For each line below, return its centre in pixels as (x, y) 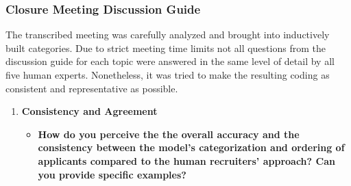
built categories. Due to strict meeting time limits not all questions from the (166, 48)
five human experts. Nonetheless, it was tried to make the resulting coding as (168, 75)
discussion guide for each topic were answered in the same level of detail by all (170, 61)
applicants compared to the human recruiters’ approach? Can (186, 160)
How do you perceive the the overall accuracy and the (169, 134)
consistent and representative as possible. (92, 88)
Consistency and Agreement (89, 111)
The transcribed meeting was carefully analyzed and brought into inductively (168, 35)
